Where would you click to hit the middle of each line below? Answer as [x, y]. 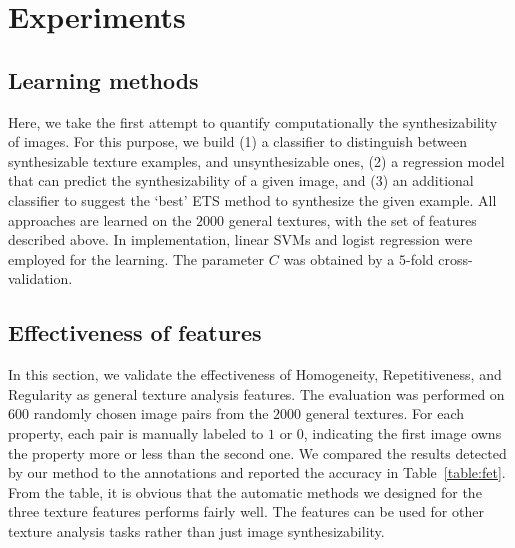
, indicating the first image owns [402, 432]
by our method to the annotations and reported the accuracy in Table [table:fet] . [257, 472]
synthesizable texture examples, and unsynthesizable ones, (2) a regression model [256, 160]
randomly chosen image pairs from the [151, 413]
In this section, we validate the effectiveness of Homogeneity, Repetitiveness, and [255, 374]
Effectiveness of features [135, 332]
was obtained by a [339, 258]
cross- [455, 258]
